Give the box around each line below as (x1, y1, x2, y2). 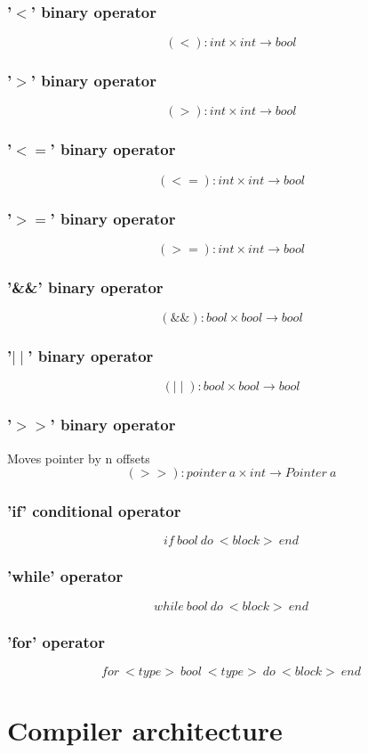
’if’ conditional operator (7, 500, 181, 522)
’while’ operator (7, 565, 124, 587)
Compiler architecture (7, 712, 283, 749)
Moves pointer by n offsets (7, 448, 150, 467)
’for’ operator (7, 630, 105, 652)
